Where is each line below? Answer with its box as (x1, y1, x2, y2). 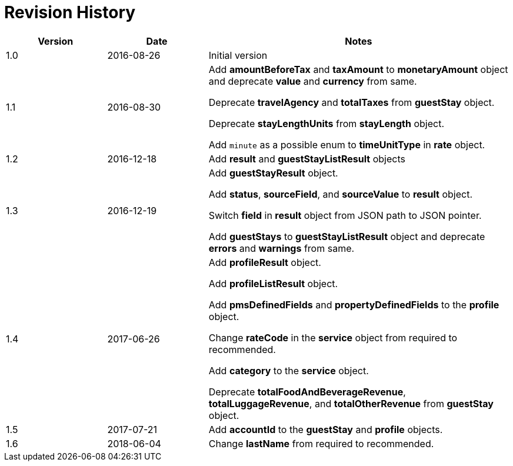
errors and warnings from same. (208, 242, 355, 254)
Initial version (208, 49, 268, 61)
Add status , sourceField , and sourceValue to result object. (208, 188, 473, 200)
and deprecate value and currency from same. (208, 75, 417, 87)
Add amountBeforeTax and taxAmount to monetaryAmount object (208, 63, 508, 75)
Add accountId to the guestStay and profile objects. (208, 423, 443, 435)
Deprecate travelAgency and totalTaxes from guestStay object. (208, 96, 495, 108)
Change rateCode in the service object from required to (208, 331, 458, 344)
